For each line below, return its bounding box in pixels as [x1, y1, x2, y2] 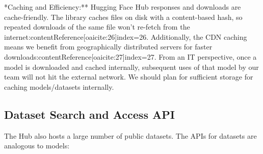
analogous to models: [4, 140, 70, 151]
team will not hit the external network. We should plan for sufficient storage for [4, 71, 253, 82]
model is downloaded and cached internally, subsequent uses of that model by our [4, 61, 259, 72]
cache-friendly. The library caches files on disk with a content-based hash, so [4, 11, 243, 22]
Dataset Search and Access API [4, 106, 175, 122]
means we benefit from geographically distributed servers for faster [4, 41, 213, 52]
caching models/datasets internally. [4, 81, 114, 92]
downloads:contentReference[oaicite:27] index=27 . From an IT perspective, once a [4, 51, 257, 62]
